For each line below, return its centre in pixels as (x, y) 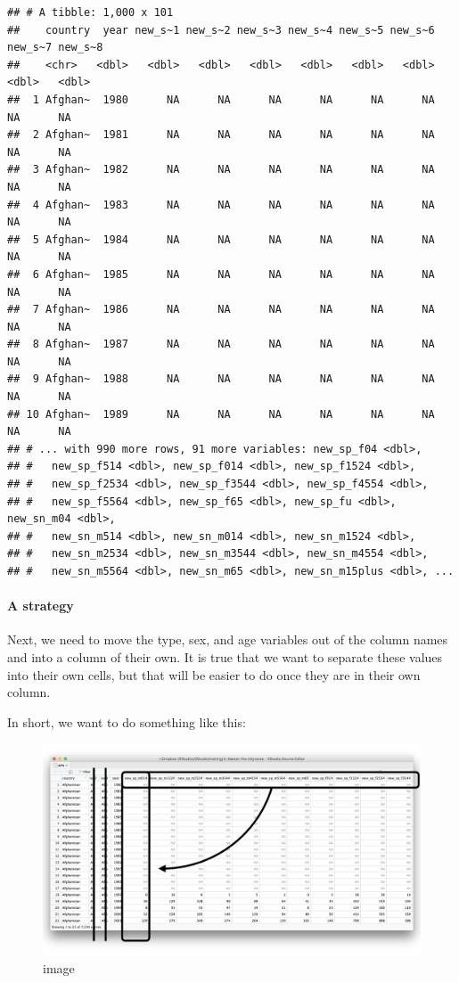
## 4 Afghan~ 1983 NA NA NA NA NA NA (221, 205)
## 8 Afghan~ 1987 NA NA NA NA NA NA (221, 344)
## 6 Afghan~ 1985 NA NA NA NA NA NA (221, 274)
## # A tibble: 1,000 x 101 (90, 12)
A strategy (41, 606)
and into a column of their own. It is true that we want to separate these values (225, 656)
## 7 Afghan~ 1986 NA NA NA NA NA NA (221, 310)
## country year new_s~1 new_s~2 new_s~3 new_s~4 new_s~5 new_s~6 (221, 30)
